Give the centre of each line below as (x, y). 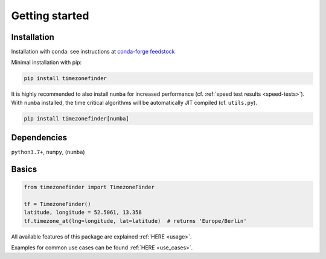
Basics (24, 170)
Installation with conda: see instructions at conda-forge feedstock (93, 52)
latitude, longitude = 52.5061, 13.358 (83, 213)
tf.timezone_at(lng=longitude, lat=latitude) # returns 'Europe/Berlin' (135, 221)
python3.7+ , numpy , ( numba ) (48, 152)
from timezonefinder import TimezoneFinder (89, 187)
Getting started (50, 16)
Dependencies (39, 138)
